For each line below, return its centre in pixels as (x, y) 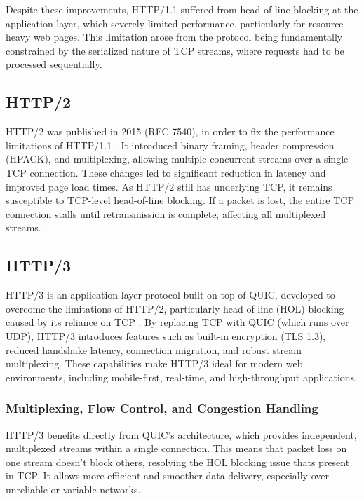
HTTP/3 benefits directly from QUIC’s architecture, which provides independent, (181, 434)
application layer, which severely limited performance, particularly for (155, 23)
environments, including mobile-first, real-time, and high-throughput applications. (181, 377)
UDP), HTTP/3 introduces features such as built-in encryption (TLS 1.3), (166, 335)
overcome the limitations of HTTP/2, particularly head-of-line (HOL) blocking (175, 308)
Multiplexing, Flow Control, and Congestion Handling (162, 408)
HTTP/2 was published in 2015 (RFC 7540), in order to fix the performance (170, 131)
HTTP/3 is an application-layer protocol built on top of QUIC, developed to (170, 295)
